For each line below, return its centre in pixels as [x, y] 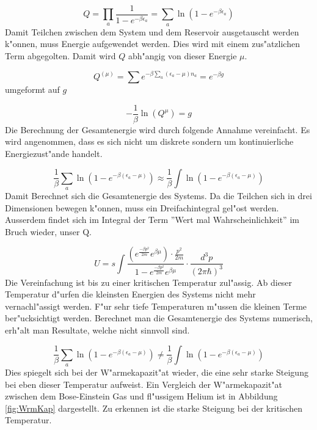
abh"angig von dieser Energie [182, 56]
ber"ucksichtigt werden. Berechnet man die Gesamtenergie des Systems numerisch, [159, 318]
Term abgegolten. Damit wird [60, 56]
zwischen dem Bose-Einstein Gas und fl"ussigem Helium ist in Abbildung [141, 396]
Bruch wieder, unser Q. [48, 231]
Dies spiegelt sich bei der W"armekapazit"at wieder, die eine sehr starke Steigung [157, 372]
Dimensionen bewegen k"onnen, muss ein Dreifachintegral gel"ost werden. [142, 207]
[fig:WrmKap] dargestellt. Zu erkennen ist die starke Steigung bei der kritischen [154, 408]
